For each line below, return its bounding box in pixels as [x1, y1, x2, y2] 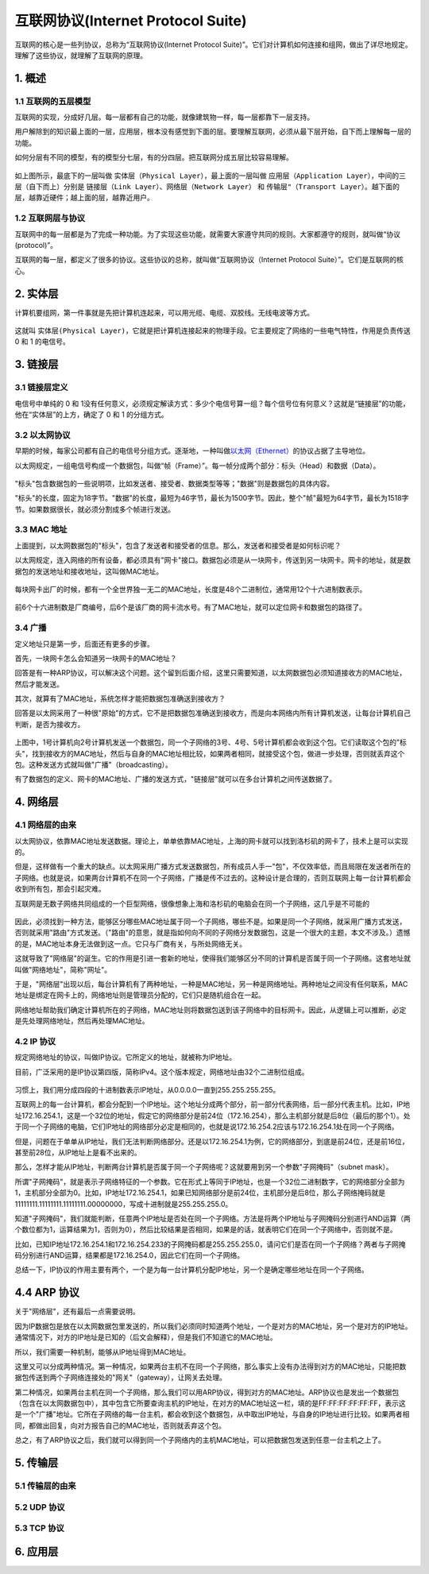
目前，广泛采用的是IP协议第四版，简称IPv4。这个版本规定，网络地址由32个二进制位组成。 [14, 1067, 309, 1077]
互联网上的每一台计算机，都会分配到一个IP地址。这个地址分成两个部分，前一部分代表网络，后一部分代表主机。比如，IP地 [14, 1100, 411, 1109]
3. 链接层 [14, 358, 59, 371]
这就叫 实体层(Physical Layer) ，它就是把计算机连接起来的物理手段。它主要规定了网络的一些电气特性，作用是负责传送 [14, 326, 411, 335]
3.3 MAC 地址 [14, 524, 68, 536]
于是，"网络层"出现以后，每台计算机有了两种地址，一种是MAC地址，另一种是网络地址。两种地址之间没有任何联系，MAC [14, 979, 408, 988]
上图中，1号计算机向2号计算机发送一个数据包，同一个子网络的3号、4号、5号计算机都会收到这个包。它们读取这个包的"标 [14, 737, 407, 747]
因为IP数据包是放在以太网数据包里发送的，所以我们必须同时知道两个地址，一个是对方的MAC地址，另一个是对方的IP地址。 [14, 1321, 412, 1331]
